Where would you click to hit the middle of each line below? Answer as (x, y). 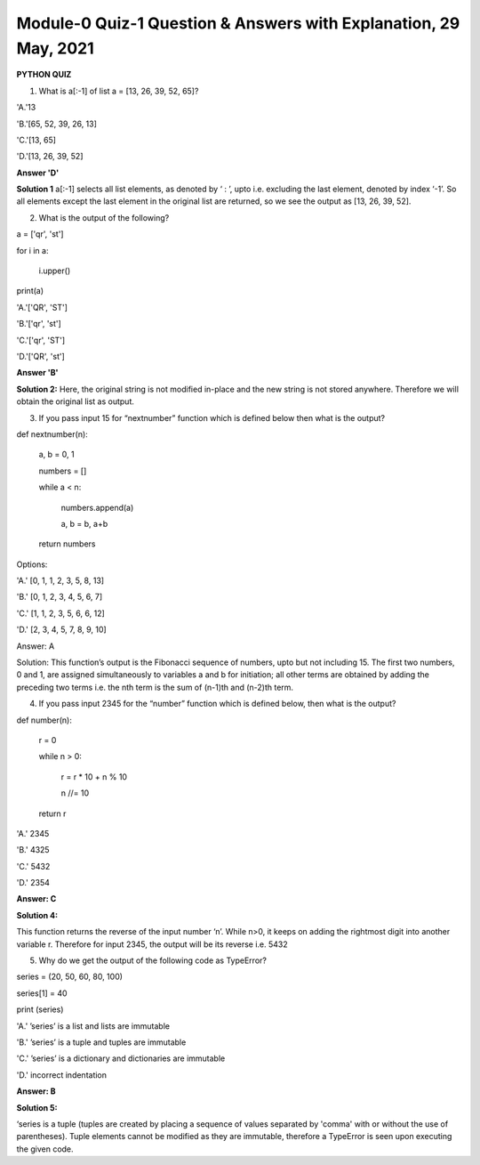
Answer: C (36, 899)
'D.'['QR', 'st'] (41, 356)
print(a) (30, 291)
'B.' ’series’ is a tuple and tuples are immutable (101, 1042)
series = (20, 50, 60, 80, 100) (70, 977)
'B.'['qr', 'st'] (39, 324)
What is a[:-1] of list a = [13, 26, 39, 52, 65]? (119, 91)
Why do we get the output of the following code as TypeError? (152, 960)
